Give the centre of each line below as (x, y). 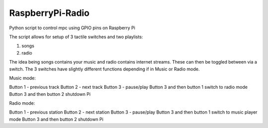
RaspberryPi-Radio (49, 13)
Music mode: (23, 78)
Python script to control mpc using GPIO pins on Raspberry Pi (72, 28)
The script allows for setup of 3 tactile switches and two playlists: (76, 37)
